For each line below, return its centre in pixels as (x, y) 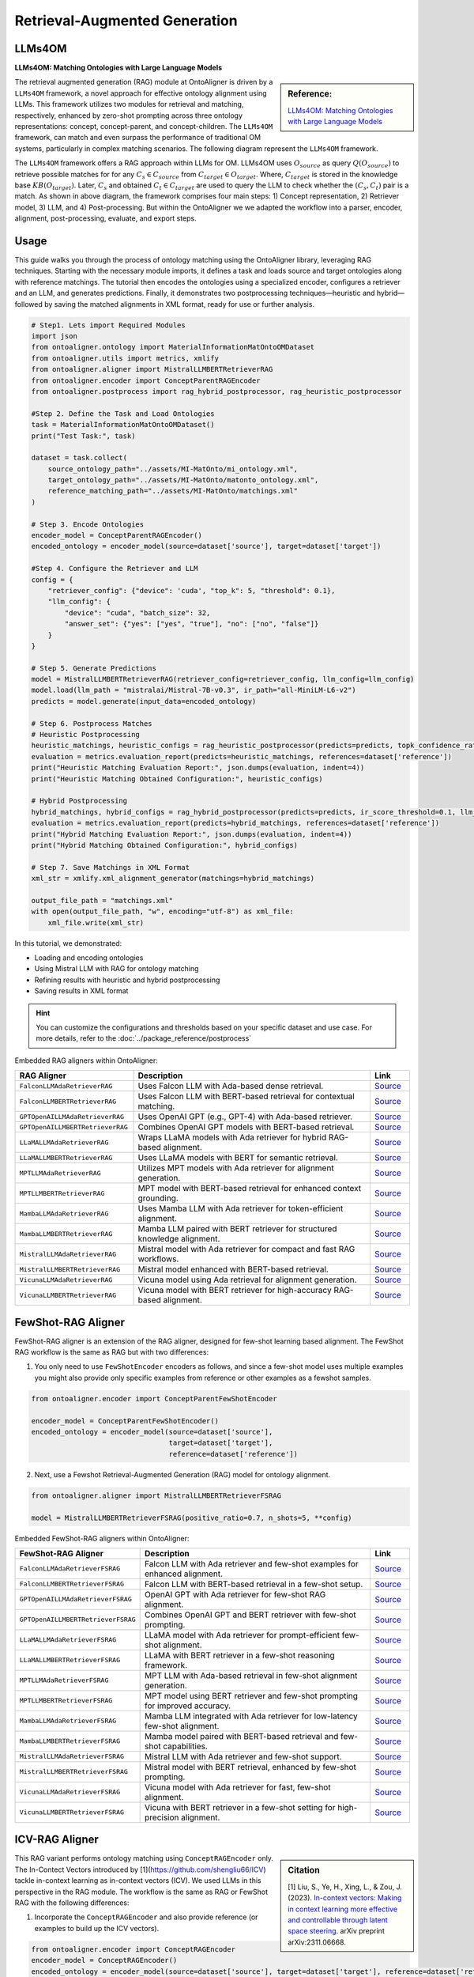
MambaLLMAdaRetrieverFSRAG (68, 1721)
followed (29, 304)
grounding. (158, 1198)
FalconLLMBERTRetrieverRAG (68, 1101)
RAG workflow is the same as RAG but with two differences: (112, 1352)
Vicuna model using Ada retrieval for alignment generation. (247, 1280)
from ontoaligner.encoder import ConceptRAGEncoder (134, 1949)
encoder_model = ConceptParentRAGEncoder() (117, 535)
